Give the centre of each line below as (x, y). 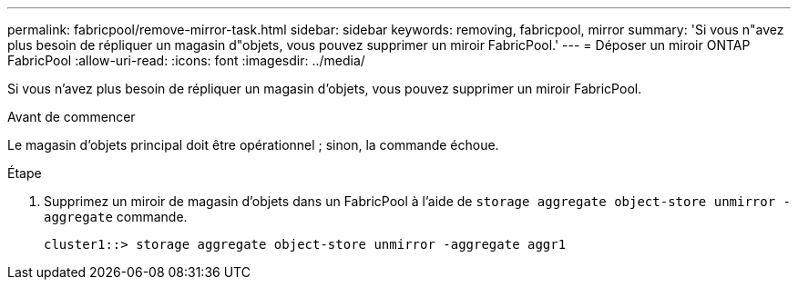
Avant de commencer (72, 117)
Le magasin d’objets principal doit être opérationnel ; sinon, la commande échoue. (253, 145)
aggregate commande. (116, 217)
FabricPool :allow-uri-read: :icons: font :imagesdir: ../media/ (186, 60)
